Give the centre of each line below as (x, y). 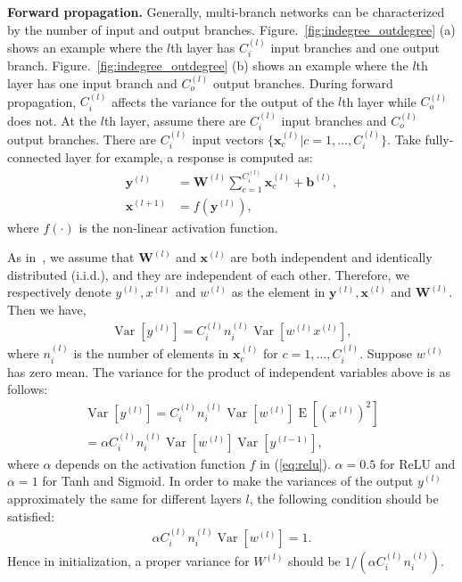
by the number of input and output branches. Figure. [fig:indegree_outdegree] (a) (231, 29)
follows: (28, 389)
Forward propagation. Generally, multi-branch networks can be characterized (226, 12)
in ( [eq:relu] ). (295, 463)
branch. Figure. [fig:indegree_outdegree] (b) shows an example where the (208, 66)
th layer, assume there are (175, 120)
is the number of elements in (151, 353)
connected (34, 157)
